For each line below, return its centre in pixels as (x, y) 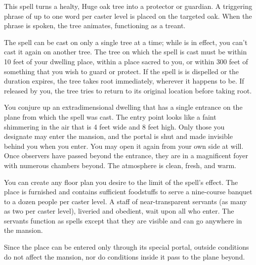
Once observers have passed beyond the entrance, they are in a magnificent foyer (126, 155)
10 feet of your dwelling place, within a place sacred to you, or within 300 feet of (126, 61)
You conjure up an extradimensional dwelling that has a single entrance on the (123, 107)
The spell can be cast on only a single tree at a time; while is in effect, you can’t (126, 42)
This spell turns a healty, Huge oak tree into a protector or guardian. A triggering (128, 6)
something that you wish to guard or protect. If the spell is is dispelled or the (122, 71)
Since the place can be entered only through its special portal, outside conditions (127, 247)
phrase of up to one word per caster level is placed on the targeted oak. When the (128, 16)
